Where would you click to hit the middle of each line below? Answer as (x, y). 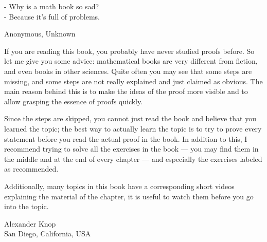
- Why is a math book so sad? (52, 6)
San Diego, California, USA (48, 234)
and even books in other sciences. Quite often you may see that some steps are (128, 71)
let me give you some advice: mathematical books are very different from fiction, (131, 61)
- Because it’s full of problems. (52, 16)
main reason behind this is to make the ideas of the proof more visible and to (126, 91)
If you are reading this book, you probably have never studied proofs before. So (129, 51)
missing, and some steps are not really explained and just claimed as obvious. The (133, 81)
